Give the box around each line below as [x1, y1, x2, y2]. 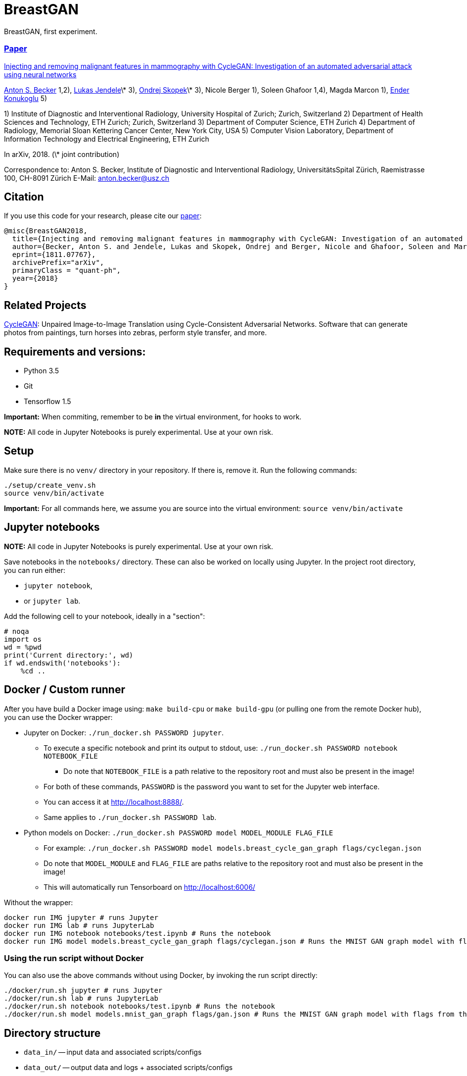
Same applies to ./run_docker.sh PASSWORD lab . [44, 813, 217, 821]
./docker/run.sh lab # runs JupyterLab [4, 994, 158, 1003]
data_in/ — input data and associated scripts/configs [24, 1048, 202, 1057]
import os [4, 635, 42, 643]
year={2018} [12, 274, 58, 283]
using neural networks [4, 70, 77, 79]
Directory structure [4, 1026, 101, 1039]
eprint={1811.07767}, [12, 251, 96, 259]
